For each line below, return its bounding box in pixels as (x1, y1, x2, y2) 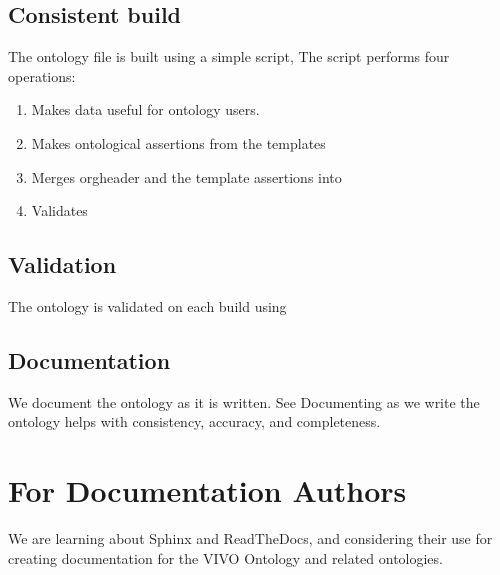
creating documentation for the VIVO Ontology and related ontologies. (8, 547, 443, 568)
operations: (8, 65, 76, 86)
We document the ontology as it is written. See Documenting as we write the (8, 391, 480, 412)
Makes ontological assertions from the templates (31, 132, 326, 153)
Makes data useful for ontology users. (31, 99, 260, 120)
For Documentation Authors (8, 470, 407, 511)
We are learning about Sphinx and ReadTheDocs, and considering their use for (8, 528, 493, 549)
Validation (8, 249, 117, 280)
